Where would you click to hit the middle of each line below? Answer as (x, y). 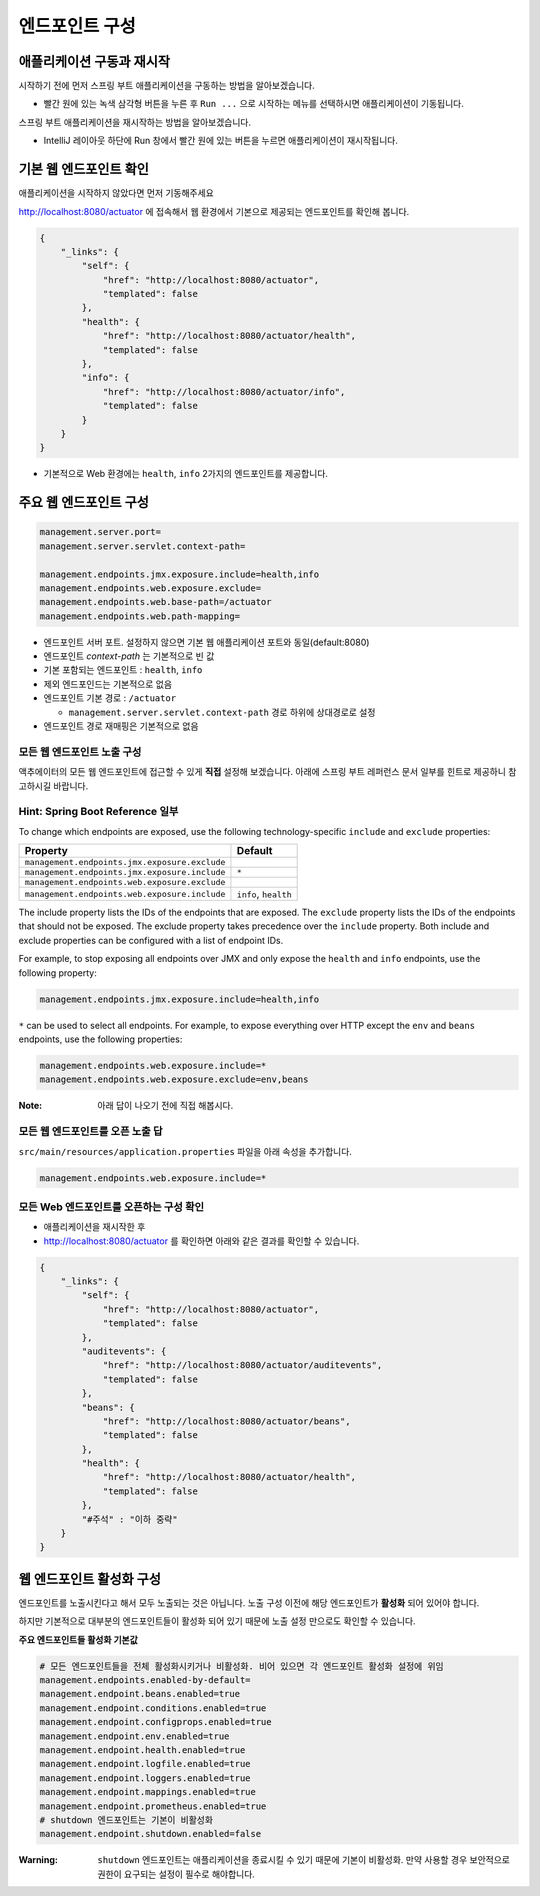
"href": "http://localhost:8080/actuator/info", (224, 391)
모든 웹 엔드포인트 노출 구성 (80, 752)
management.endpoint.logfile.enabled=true (145, 1764)
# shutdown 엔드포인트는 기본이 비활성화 (126, 1819)
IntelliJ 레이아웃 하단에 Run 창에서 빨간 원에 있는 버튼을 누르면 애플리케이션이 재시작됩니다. (221, 141)
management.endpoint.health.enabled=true (142, 1750)
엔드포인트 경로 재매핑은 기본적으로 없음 (121, 726)
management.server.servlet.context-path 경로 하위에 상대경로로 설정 (222, 712)
